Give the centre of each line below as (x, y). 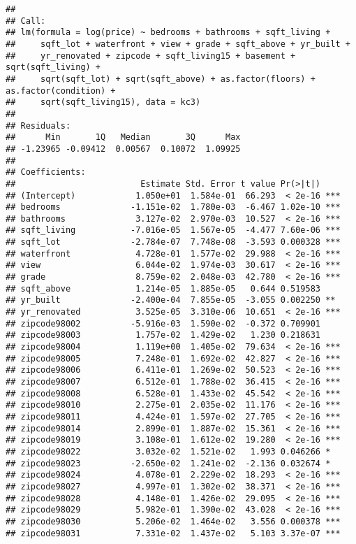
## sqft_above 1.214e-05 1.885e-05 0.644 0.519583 (163, 288)
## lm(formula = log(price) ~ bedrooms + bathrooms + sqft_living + (168, 33)
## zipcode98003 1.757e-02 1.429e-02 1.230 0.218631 (163, 335)
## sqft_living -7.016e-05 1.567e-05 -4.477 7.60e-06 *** (173, 230)
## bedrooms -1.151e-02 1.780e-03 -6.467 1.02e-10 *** (173, 207)
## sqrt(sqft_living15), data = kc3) (103, 102)
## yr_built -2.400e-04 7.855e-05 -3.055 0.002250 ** (171, 300)
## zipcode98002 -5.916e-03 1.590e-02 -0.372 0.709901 (163, 323)
